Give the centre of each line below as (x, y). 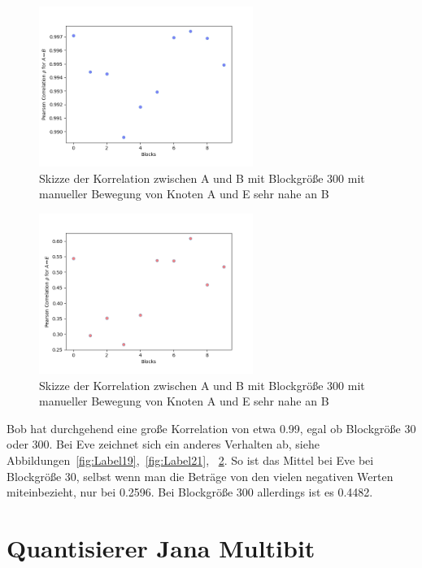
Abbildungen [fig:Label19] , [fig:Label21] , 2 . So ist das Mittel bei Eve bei (190, 460)
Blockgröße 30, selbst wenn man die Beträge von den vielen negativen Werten (200, 476)
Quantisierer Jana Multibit (161, 548)
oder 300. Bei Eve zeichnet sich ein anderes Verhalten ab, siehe (163, 444)
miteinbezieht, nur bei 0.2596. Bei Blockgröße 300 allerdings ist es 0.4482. (190, 492)
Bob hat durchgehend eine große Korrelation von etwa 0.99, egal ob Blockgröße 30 (211, 428)
